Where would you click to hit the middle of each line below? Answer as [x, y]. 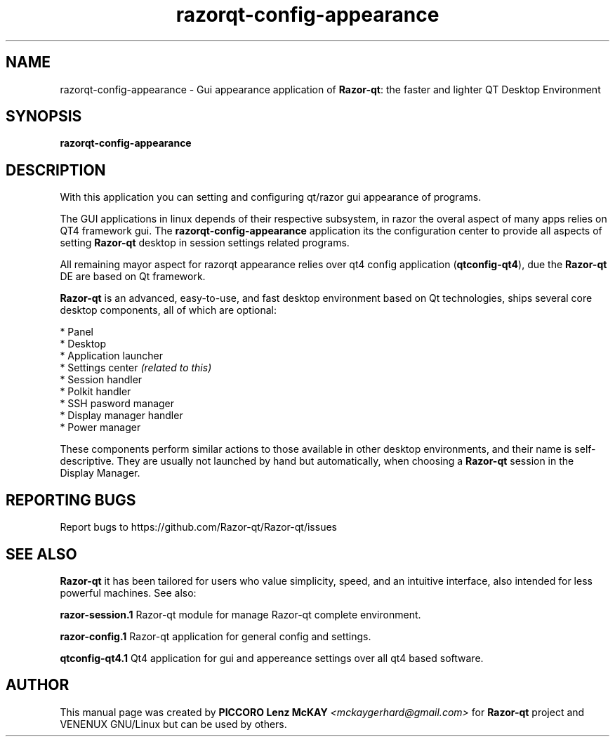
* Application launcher [112, 356]
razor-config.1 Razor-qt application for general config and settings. [216, 636]
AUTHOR [38, 685]
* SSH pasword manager [117, 404]
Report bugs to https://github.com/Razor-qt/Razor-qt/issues [198, 527]
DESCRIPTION [56, 170]
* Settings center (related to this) [136, 368]
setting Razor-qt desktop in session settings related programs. [205, 243]
